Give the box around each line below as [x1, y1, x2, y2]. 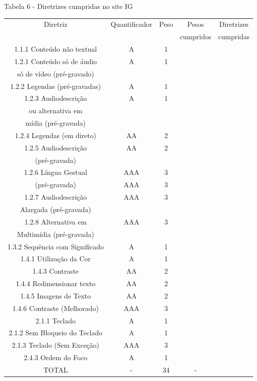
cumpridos [180, 31, 211, 42]
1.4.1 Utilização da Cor [20, 253, 91, 264]
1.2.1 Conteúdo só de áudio [14, 56, 97, 66]
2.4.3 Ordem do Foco [23, 352, 88, 363]
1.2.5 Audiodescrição [24, 142, 87, 152]
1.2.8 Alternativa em [24, 216, 87, 227]
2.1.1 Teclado [35, 315, 76, 325]
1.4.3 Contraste [32, 266, 79, 276]
